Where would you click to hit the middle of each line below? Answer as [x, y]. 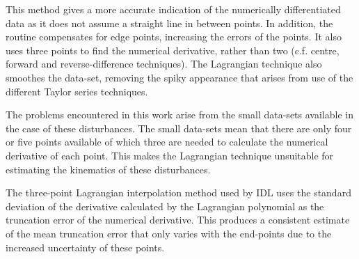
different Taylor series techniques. [77, 91]
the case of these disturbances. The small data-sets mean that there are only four [179, 128]
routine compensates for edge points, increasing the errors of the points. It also [174, 37]
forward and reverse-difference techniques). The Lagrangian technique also [164, 64]
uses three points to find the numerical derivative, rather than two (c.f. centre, [173, 50]
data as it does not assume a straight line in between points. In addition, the [169, 23]
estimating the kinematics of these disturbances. [108, 169]
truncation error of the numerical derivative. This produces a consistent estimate [178, 220]
